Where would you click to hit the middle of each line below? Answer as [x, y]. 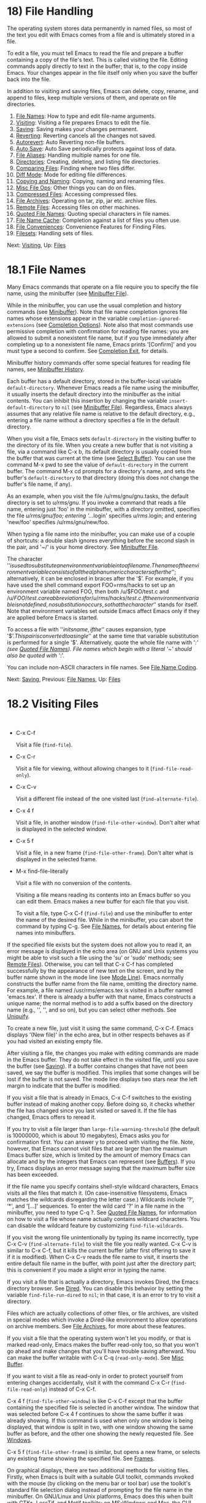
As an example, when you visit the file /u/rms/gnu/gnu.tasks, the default [98, 496]
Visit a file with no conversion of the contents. [74, 883]
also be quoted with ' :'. [36, 655]
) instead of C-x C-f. [71, 1389]
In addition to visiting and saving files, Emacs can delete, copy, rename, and [103, 91]
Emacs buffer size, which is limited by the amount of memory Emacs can [99, 1155]
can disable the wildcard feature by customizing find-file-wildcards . [95, 1225]
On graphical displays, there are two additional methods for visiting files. [98, 1470]
